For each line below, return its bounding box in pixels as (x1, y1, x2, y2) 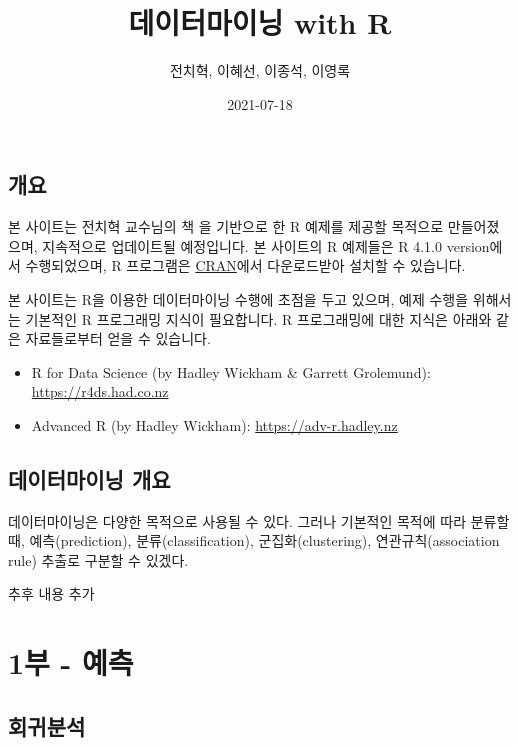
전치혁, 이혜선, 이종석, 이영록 (169, 60, 351, 81)
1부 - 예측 (8, 642, 134, 683)
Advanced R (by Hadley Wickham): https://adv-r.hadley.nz (31, 414, 398, 435)
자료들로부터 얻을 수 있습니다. (25, 328, 211, 349)
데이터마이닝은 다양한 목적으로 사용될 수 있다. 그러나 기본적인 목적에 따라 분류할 (8, 510, 510, 531)
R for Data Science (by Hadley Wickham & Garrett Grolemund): (31, 361, 431, 382)
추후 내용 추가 (8, 583, 95, 604)
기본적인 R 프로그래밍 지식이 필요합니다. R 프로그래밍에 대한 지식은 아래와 (25, 308, 492, 329)
